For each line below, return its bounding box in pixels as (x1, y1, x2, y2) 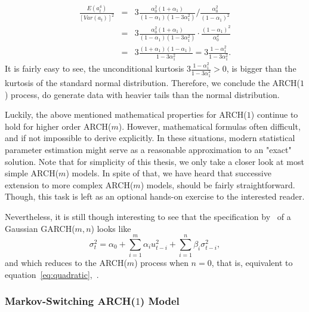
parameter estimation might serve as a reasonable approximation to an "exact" (5, 143, 292, 155)
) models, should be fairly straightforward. (140, 178, 295, 191)
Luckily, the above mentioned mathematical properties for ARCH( (5, 108, 247, 121)
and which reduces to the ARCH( (5, 256, 127, 269)
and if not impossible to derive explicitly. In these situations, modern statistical (5, 131, 295, 144)
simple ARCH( (5, 167, 59, 179)
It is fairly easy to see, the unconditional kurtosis (5, 62, 184, 75)
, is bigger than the (226, 62, 296, 75)
